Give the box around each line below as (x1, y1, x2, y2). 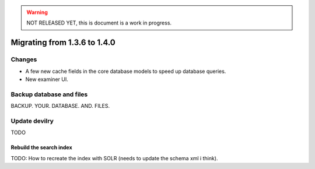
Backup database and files (10, 90, 88, 98)
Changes (10, 55, 37, 64)
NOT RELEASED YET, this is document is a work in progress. (26, 19, 172, 26)
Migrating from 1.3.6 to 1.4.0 (10, 38, 116, 48)
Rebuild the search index (10, 144, 72, 151)
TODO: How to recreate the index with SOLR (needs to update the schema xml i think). (10, 154, 218, 161)
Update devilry (10, 117, 54, 125)
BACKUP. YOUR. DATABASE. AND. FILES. (10, 103, 110, 110)
